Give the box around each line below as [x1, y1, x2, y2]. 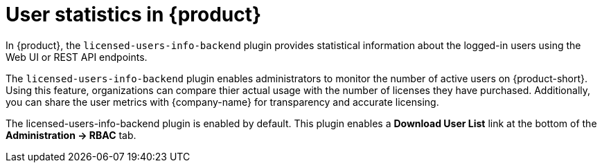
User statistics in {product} [6, 3, 262, 26]
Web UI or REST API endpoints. [6, 50, 148, 63]
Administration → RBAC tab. [6, 129, 136, 141]
